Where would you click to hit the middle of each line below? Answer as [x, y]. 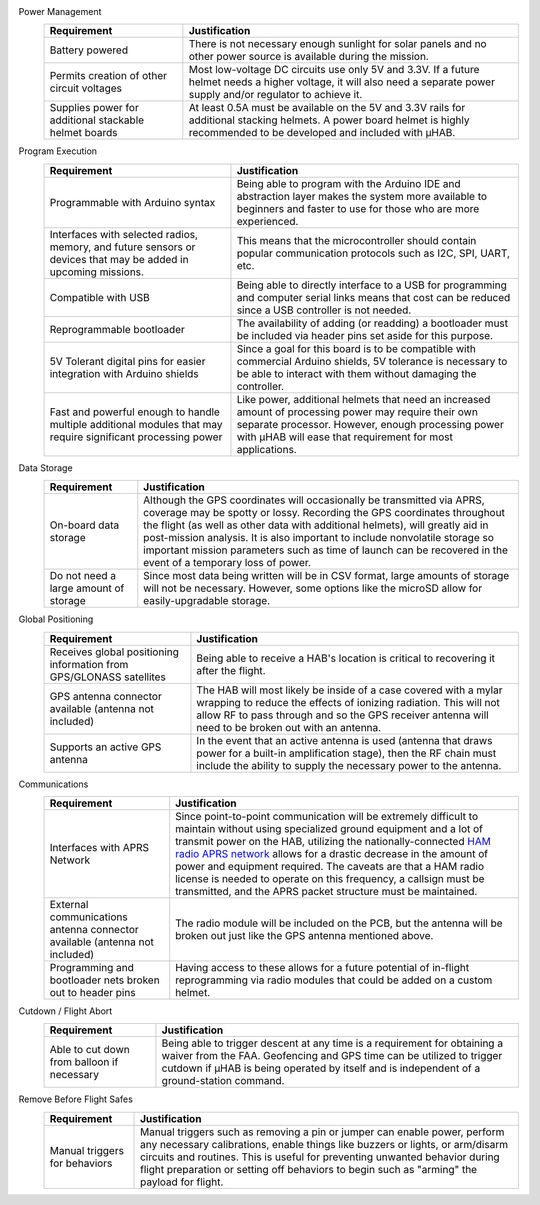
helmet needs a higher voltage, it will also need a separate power [341, 82]
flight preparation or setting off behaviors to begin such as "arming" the [309, 1169]
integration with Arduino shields [124, 373]
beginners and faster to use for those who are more [358, 208]
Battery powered [89, 50]
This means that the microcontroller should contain [356, 240]
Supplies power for [94, 108]
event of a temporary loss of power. [227, 563]
